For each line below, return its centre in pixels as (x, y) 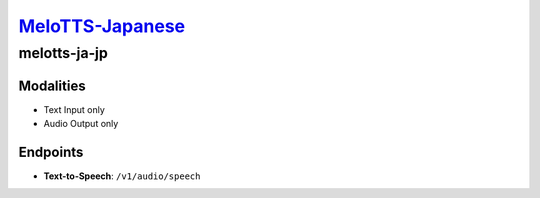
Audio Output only (81, 124)
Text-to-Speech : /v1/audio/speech (122, 176)
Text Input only (74, 109)
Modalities (52, 85)
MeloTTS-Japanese (101, 26)
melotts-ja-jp (63, 53)
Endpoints (51, 151)
